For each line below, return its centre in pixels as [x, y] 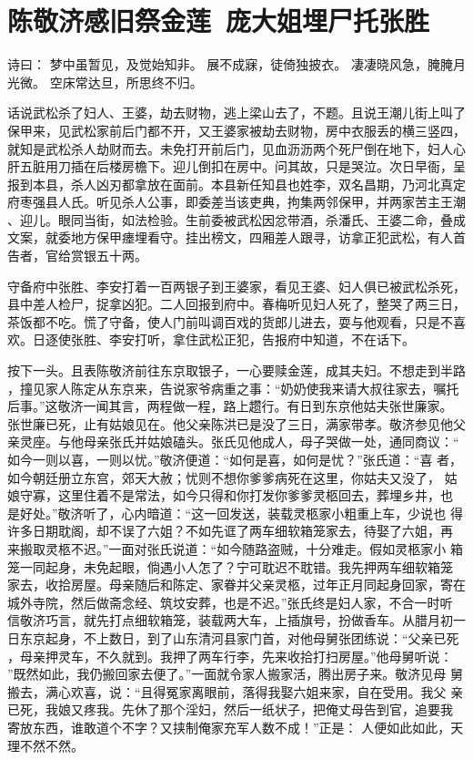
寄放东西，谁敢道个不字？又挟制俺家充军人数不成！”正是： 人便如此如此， [229, 727]
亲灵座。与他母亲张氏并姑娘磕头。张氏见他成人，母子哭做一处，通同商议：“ [233, 442]
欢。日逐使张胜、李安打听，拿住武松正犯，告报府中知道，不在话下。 [211, 339]
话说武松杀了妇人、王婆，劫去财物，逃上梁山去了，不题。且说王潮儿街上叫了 [236, 113]
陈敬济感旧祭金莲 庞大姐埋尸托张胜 [219, 21]
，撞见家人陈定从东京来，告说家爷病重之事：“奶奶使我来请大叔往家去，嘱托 [233, 388]
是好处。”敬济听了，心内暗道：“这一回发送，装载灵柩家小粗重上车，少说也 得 [235, 513]
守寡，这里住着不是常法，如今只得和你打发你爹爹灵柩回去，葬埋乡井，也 [236, 495]
